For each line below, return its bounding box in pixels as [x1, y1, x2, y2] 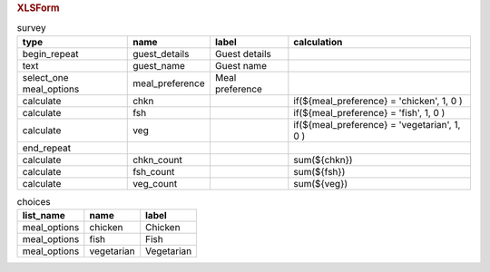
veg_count [132, 177, 178, 189]
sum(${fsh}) [293, 165, 346, 178]
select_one [22, 71, 69, 83]
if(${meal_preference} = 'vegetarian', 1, [293, 118, 461, 131]
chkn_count [132, 153, 183, 166]
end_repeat [22, 141, 72, 154]
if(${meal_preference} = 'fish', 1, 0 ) [293, 106, 446, 119]
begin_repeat [22, 47, 79, 60]
